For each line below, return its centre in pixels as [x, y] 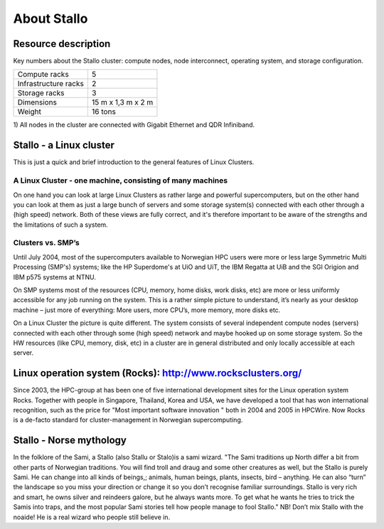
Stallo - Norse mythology [70, 440]
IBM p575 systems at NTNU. [54, 277]
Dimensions [37, 102]
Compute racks [43, 75]
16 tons [104, 112]
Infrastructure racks [51, 84]
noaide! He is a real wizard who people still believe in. [92, 517]
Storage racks [41, 93]
